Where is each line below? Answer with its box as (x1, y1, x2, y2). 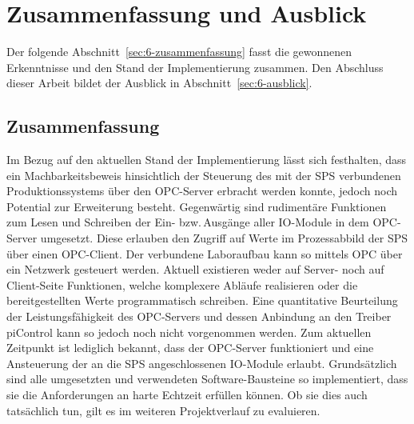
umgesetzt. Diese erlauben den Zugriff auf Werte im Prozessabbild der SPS (40, 230, 408, 246)
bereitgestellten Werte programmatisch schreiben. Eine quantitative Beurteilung (6, 292, 398, 309)
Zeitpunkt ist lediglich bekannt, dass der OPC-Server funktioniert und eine (6, 339, 374, 356)
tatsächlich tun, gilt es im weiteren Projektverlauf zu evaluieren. (6, 402, 320, 418)
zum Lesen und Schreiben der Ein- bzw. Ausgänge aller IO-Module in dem (6, 214, 369, 230)
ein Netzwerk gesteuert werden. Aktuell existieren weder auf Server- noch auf (6, 261, 384, 278)
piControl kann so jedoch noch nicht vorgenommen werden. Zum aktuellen (6, 323, 372, 340)
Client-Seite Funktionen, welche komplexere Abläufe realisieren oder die (6, 276, 358, 293)
